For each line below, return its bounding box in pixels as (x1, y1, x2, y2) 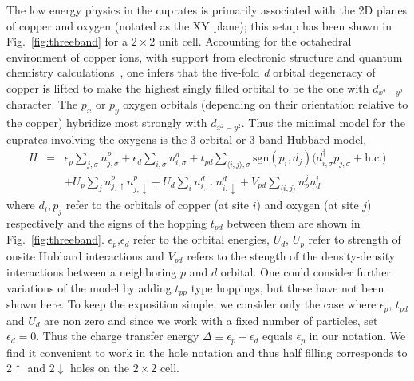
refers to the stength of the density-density (187, 247, 396, 264)
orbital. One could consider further (220, 264, 391, 280)
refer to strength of (308, 231, 401, 248)
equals (262, 327, 293, 344)
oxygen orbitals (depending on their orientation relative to (123, 96, 408, 113)
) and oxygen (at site (256, 196, 359, 213)
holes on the (70, 359, 129, 376)
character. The (6, 96, 78, 113)
